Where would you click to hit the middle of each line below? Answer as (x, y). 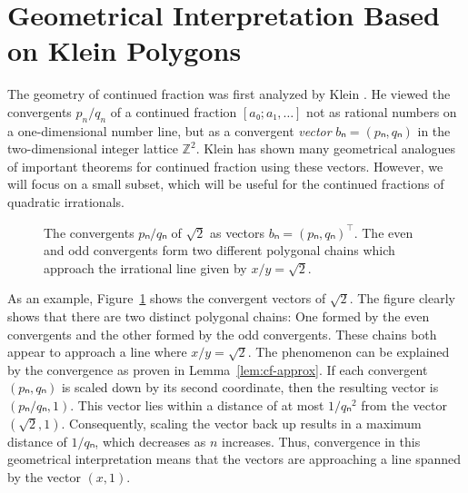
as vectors (237, 232)
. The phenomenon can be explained (349, 352)
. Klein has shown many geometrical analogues (325, 148)
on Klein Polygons (124, 50)
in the (434, 130)
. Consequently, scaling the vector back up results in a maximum (241, 423)
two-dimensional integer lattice (93, 148)
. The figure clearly (402, 298)
